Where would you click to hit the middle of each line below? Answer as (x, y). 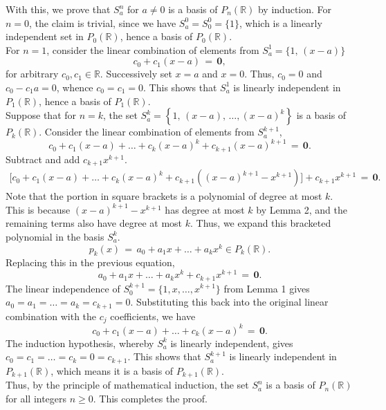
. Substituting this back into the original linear (229, 302)
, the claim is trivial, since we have (103, 22)
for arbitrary (32, 74)
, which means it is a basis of (112, 370)
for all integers (36, 398)
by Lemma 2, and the (302, 209)
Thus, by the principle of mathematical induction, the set (127, 385)
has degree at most (205, 209)
